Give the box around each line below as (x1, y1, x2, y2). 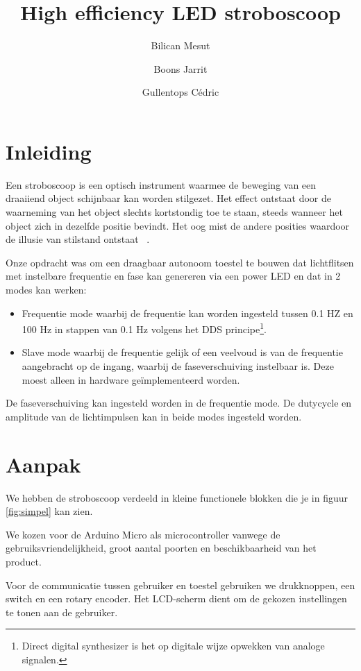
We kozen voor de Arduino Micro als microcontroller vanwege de (6, 527, 280, 541)
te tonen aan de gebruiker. (6, 604, 118, 619)
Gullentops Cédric (142, 85, 219, 99)
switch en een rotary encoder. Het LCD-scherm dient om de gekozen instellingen (6, 591, 347, 606)
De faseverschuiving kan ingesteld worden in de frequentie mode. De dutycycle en (6, 396, 352, 410)
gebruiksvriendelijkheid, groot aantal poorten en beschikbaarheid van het (6, 541, 317, 555)
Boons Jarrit (153, 61, 208, 76)
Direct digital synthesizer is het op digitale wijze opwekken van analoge (22, 638, 325, 653)
